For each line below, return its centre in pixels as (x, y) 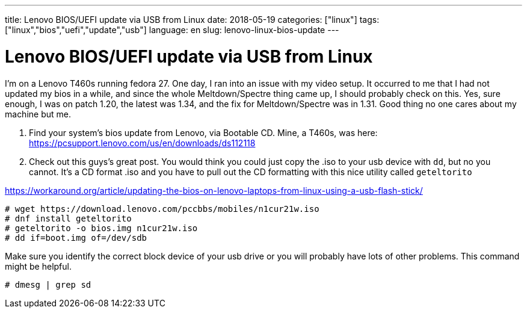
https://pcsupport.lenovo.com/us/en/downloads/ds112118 (142, 143)
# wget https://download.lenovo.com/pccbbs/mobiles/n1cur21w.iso (162, 209)
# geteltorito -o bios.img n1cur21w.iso (101, 228)
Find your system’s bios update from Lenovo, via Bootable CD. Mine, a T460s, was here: (203, 132)
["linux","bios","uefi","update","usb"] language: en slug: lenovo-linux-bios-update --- (172, 30)
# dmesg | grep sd (48, 284)
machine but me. (38, 114)
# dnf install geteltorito (68, 218)
